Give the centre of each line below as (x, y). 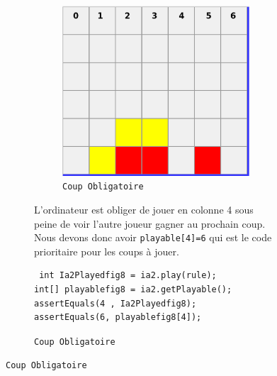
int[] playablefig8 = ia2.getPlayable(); (133, 290)
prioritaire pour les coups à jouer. (107, 251)
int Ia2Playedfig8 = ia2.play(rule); (128, 276)
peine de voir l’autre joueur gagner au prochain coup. (150, 223)
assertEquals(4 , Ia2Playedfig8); (115, 303)
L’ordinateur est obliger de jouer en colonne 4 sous (144, 209)
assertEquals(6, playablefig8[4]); (118, 317)
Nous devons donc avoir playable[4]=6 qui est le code (153, 237)
